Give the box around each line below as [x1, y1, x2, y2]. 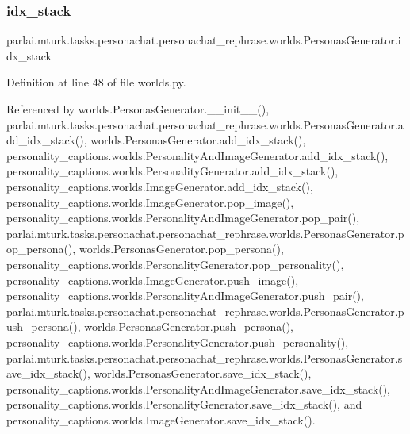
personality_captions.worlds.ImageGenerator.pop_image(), [6, 194, 294, 210]
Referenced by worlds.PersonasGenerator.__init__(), [6, 101, 270, 117]
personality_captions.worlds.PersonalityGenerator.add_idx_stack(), [6, 163, 339, 179]
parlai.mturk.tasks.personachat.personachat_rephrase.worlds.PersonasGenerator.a [6, 116, 404, 133]
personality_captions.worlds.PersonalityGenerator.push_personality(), [6, 333, 349, 350]
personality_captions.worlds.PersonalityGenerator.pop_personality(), [6, 255, 344, 272]
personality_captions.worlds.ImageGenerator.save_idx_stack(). [6, 411, 316, 428]
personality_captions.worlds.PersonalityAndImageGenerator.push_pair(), [6, 287, 364, 304]
